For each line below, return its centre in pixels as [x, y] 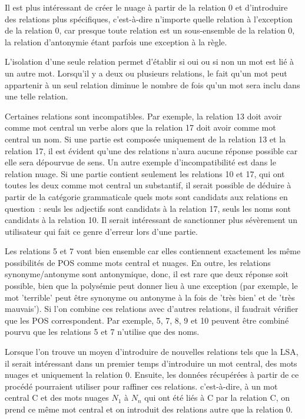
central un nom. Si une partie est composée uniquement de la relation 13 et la [145, 139]
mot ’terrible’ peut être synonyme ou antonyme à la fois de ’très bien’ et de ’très [150, 297]
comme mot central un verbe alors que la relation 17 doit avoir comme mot [140, 127]
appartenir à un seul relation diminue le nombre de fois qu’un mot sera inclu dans [152, 84]
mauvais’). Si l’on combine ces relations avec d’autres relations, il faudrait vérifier [152, 309]
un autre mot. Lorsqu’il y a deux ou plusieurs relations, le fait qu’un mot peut [146, 73]
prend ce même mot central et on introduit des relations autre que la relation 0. [149, 409]
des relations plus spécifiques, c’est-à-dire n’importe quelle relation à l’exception [149, 19]
